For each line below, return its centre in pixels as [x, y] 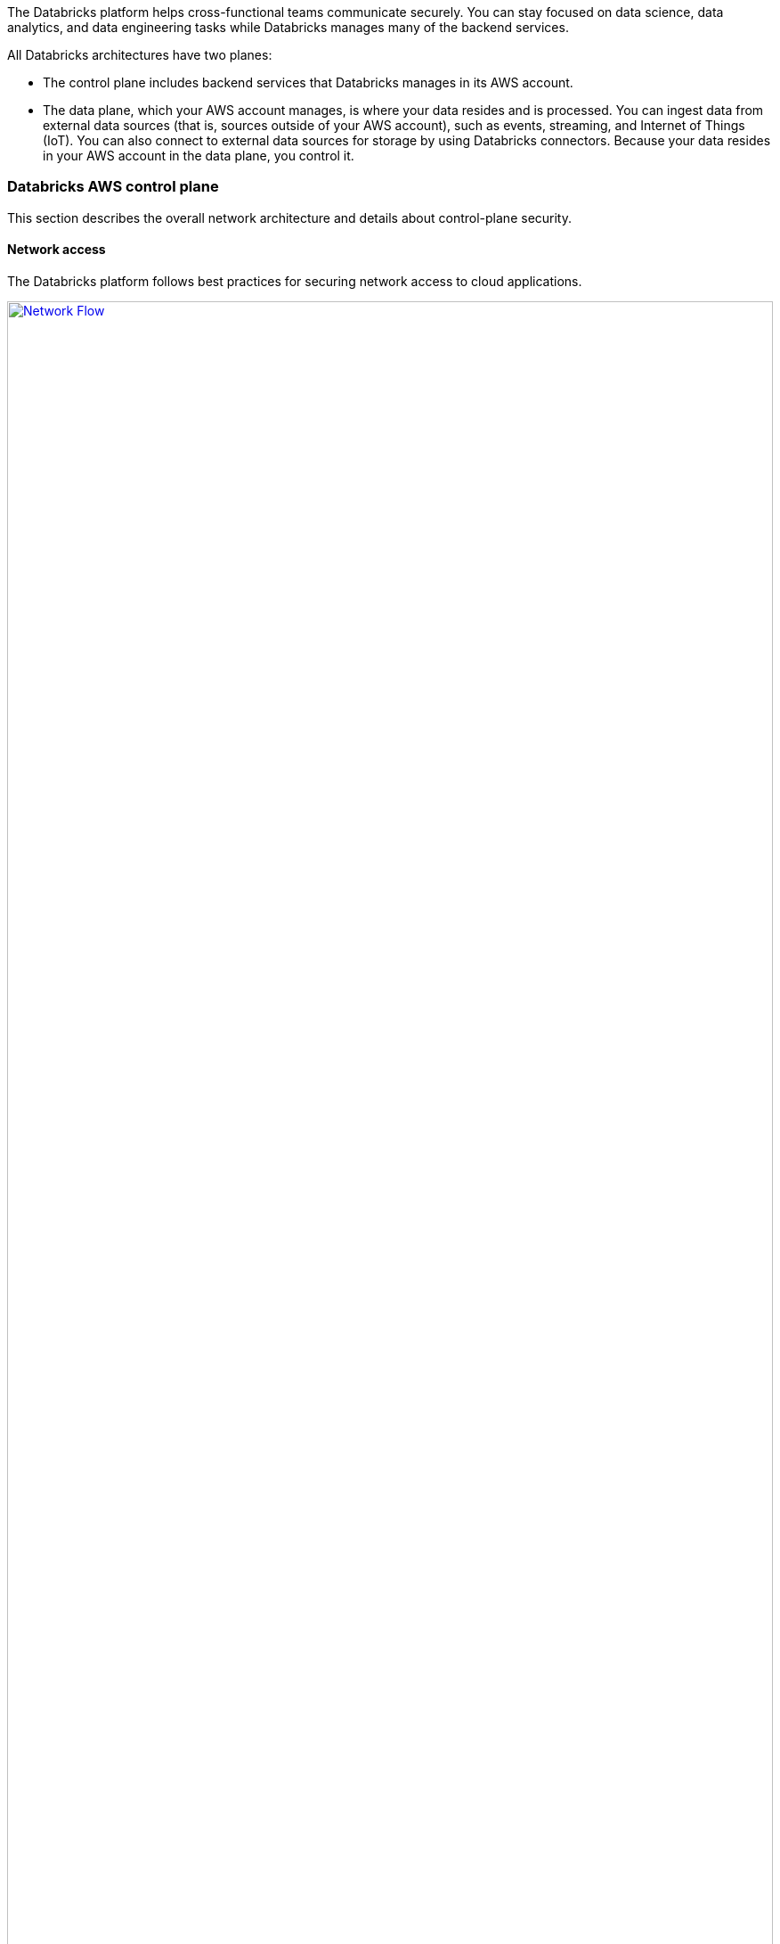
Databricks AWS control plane [113, 187]
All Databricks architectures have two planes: [140, 55]
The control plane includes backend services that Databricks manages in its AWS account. [308, 82]
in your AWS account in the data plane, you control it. [199, 156]
